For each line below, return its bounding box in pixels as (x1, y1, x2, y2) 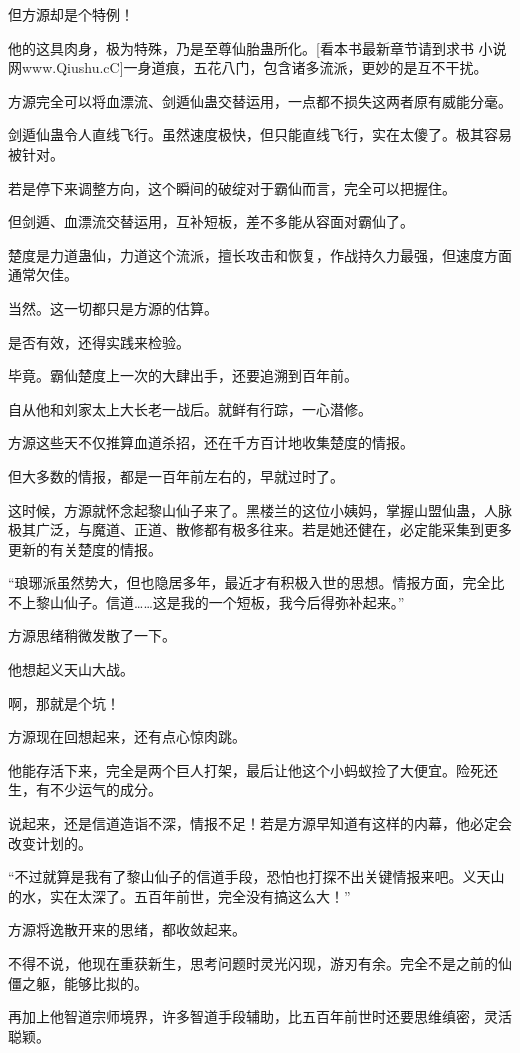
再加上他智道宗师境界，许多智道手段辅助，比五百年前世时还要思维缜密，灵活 (8, 1006, 512, 1027)
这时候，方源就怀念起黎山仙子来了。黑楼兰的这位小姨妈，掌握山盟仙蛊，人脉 (8, 499, 512, 520)
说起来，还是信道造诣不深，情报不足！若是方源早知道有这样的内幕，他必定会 (8, 813, 512, 834)
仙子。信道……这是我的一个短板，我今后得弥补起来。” (63, 591, 405, 612)
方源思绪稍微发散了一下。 (8, 625, 176, 646)
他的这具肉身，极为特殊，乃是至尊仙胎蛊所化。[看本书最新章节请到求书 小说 (8, 37, 507, 58)
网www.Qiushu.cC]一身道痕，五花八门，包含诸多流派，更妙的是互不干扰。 (8, 57, 488, 78)
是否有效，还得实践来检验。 (8, 331, 190, 352)
